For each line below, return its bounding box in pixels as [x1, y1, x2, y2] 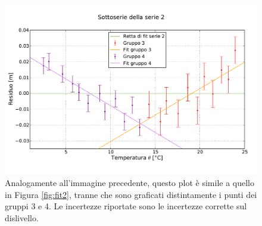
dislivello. [5, 211, 39, 224]
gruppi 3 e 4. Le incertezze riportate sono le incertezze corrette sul [5, 200, 247, 212]
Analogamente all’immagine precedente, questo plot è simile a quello [5, 177, 254, 189]
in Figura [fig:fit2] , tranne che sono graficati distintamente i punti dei [5, 188, 257, 200]
